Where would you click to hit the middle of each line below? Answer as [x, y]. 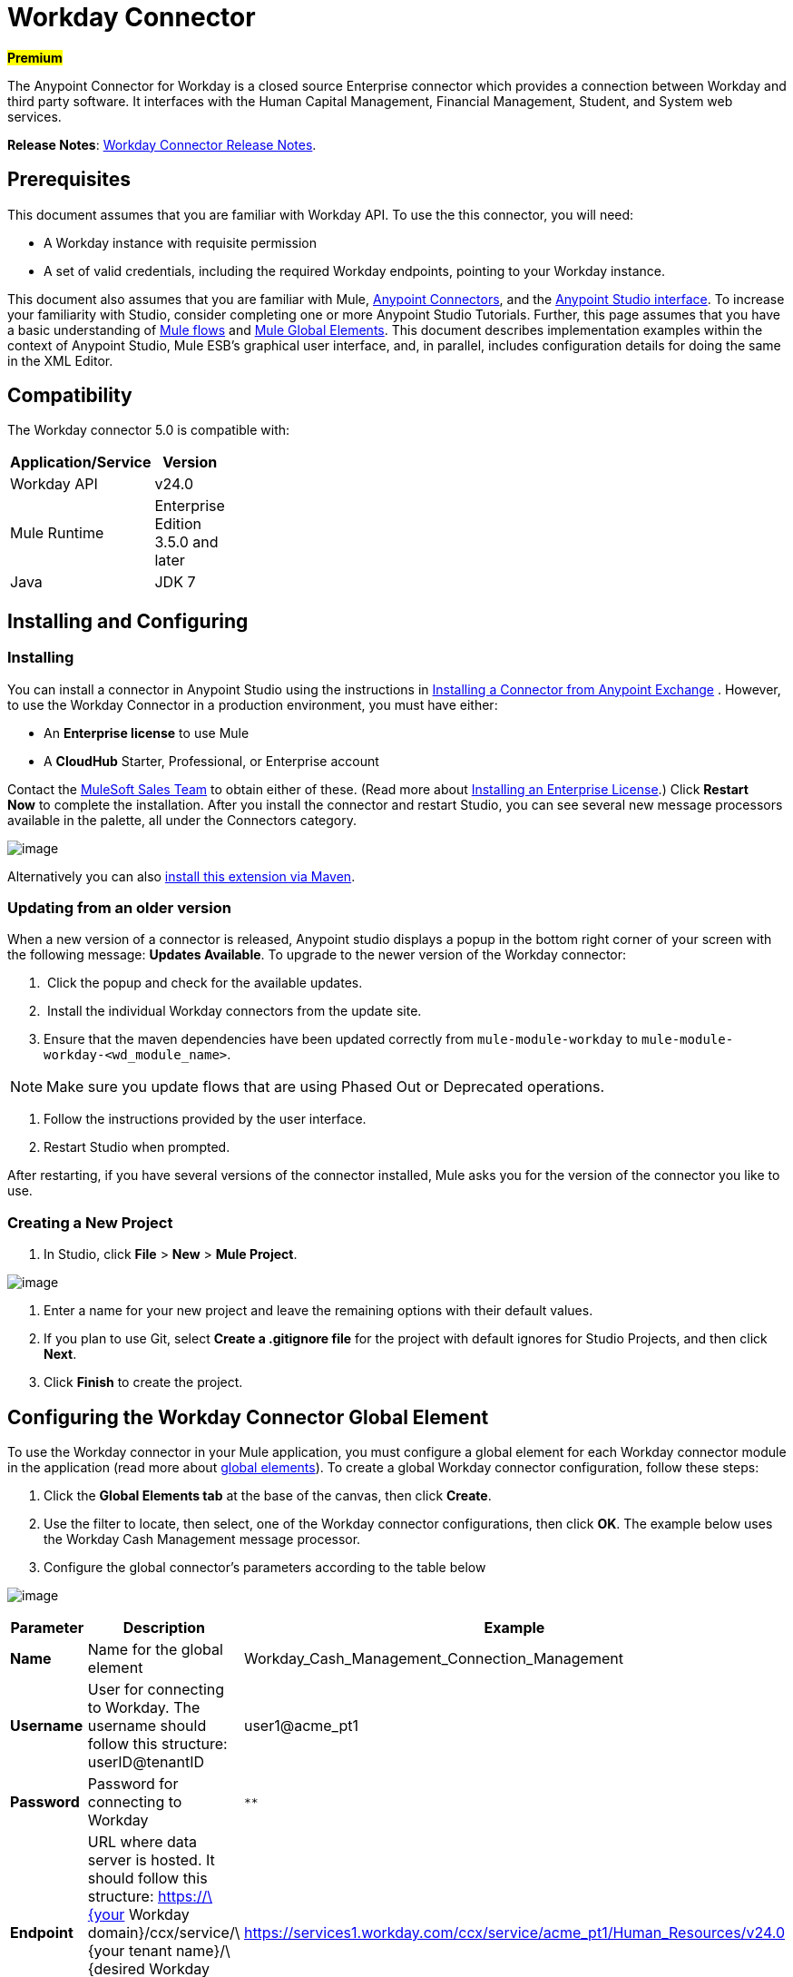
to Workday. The [144, 1707]
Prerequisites [69, 180]
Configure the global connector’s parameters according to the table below [265, 1567]
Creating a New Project [90, 1222]
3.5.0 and [186, 542]
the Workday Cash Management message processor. [202, 1539]
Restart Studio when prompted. [137, 1147]
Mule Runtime [57, 533]
